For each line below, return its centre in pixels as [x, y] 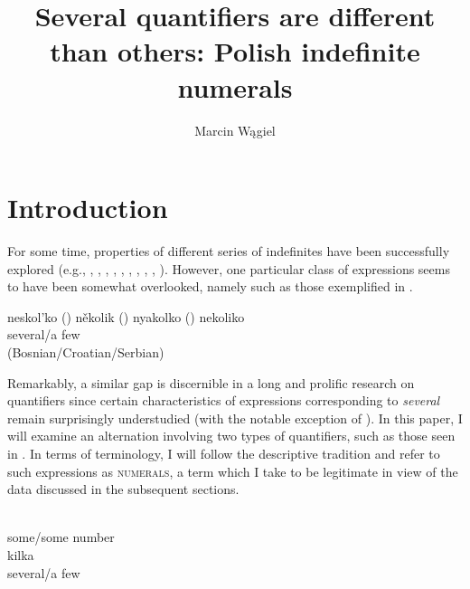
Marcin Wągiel [235, 130]
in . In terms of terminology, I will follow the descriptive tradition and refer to [224, 453]
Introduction [88, 208]
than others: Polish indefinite [235, 51]
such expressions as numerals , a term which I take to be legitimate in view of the [233, 471]
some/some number [61, 537]
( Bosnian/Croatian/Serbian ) [86, 352]
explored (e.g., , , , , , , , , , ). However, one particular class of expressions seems [229, 268]
